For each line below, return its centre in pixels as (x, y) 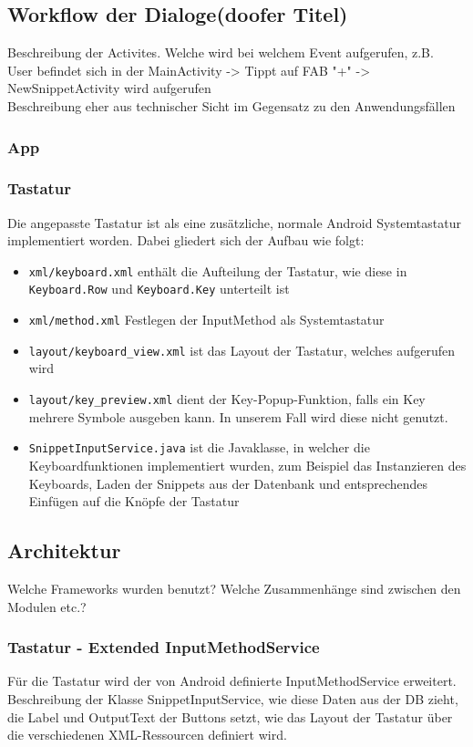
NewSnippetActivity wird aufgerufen (109, 88)
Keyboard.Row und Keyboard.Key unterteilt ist (159, 289)
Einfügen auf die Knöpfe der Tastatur (134, 501)
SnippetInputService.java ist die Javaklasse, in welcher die (199, 447)
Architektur (64, 550)
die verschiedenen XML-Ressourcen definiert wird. (147, 735)
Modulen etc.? (47, 606)
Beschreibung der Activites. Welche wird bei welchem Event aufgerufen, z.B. (221, 52)
